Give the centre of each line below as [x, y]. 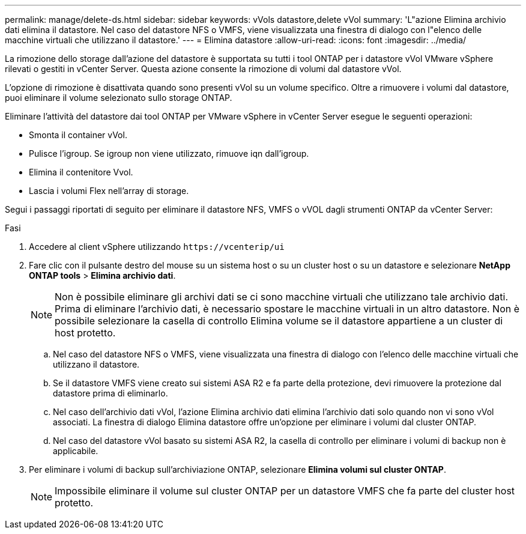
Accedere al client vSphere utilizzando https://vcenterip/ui [157, 247]
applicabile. [76, 451]
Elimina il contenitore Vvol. [81, 172]
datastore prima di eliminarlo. [110, 393]
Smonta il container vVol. [78, 135]
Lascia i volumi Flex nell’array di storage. [109, 191]
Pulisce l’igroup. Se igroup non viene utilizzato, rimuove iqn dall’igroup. [169, 153]
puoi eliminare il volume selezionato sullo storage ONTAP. [119, 98]
